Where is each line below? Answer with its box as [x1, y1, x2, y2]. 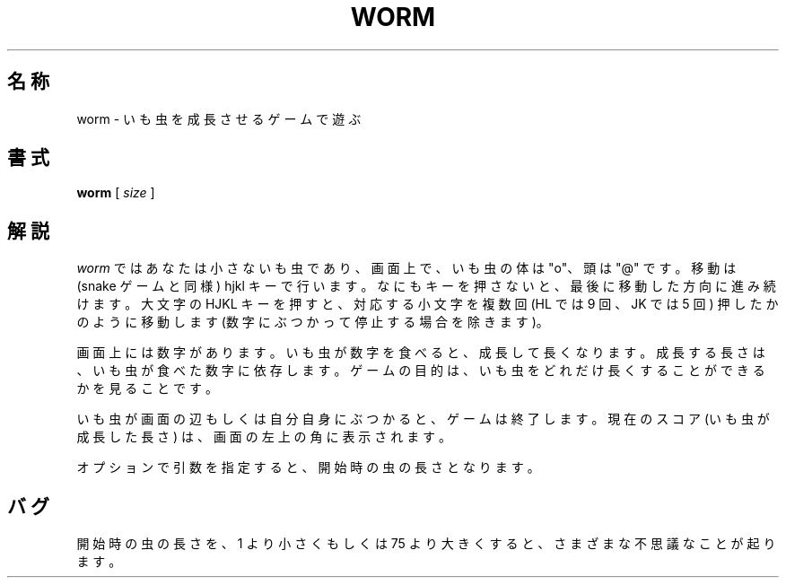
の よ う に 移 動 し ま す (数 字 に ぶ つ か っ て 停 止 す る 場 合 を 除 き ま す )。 [76, 314, 549, 330]
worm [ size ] [76, 185, 155, 201]
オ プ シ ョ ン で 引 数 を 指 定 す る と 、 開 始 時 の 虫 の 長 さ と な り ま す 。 [76, 459, 540, 476]
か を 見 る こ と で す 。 [76, 380, 218, 397]
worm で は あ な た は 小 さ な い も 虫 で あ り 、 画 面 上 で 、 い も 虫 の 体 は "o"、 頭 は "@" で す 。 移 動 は [76, 260, 737, 276]
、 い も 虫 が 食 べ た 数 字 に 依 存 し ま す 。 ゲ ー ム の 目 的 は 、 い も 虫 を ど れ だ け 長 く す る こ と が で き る [76, 362, 765, 379]
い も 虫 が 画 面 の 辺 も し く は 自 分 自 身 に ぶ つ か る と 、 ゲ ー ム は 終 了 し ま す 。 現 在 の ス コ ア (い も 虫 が [76, 411, 770, 427]
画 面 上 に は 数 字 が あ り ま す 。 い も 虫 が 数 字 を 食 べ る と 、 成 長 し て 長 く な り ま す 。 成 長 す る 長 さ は [76, 345, 765, 361]
